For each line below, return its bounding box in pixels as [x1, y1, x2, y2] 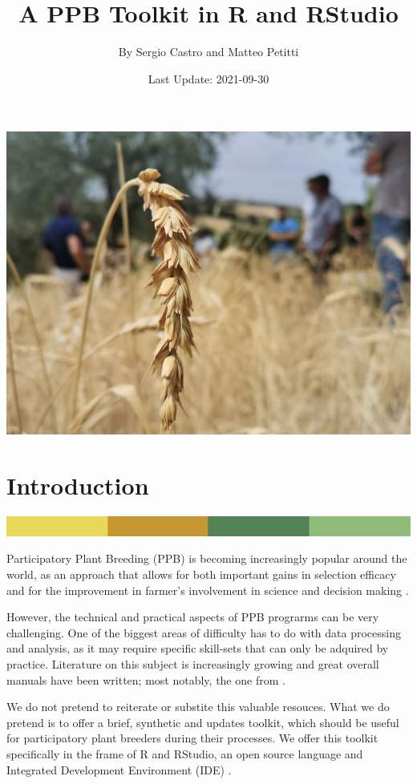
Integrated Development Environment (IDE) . [6, 761, 232, 778]
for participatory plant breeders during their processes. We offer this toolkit [6, 729, 379, 746]
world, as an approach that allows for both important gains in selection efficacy [6, 566, 396, 583]
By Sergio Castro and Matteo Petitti [118, 43, 299, 60]
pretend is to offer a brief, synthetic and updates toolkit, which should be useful [6, 713, 399, 730]
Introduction [6, 468, 149, 501]
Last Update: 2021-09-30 [148, 70, 269, 87]
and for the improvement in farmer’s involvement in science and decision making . [6, 581, 409, 598]
